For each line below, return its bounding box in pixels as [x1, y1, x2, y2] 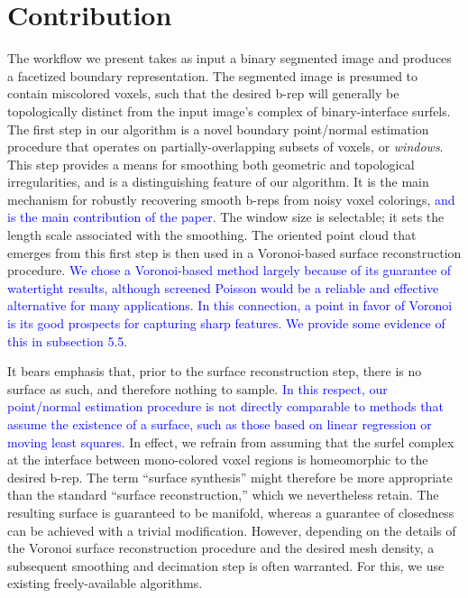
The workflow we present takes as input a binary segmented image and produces [7, 49, 452, 68]
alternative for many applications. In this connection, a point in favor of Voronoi [7, 296, 453, 315]
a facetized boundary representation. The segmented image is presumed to [7, 66, 418, 85]
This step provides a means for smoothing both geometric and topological [7, 154, 415, 173]
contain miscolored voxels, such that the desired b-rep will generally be [7, 84, 399, 103]
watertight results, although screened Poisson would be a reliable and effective [7, 278, 439, 297]
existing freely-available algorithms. [7, 574, 203, 593]
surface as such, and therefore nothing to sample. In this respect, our [7, 379, 388, 398]
